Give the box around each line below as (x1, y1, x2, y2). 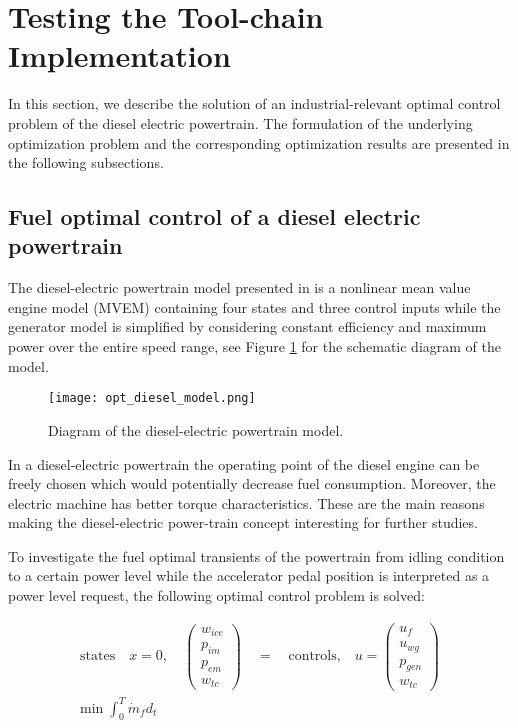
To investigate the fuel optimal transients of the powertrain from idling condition (8, 545, 505, 566)
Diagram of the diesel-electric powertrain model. (48, 419, 344, 440)
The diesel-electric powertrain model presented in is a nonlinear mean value (8, 277, 471, 298)
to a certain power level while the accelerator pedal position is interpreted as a (8, 565, 490, 586)
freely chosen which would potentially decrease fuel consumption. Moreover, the (8, 473, 496, 494)
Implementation (8, 35, 231, 76)
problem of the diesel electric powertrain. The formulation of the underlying (8, 112, 473, 133)
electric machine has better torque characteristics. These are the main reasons (8, 492, 485, 513)
